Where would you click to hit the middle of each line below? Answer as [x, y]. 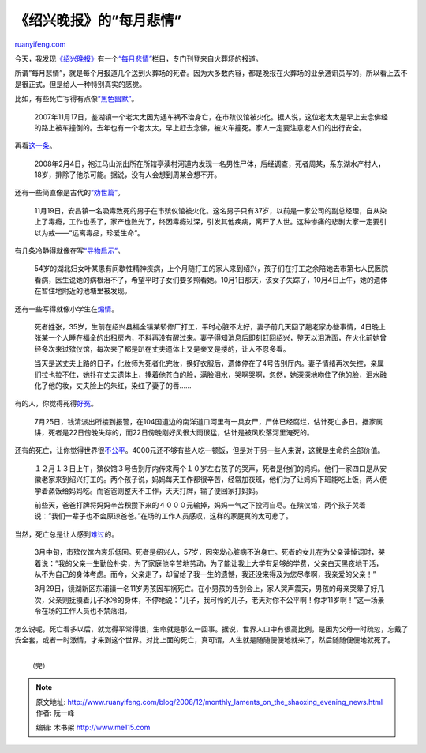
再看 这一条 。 [35, 145]
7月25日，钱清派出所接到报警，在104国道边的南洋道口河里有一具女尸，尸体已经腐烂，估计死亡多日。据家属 [209, 421]
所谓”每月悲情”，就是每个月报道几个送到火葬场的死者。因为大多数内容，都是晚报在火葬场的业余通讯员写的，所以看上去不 [211, 73]
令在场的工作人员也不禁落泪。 [83, 611]
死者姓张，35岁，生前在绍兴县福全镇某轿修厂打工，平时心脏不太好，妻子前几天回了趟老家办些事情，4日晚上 [210, 326]
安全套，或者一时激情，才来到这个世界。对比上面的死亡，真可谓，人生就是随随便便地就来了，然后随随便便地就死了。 [204, 639]
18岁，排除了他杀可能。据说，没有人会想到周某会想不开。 [128, 175]
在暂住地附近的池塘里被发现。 [83, 291]
